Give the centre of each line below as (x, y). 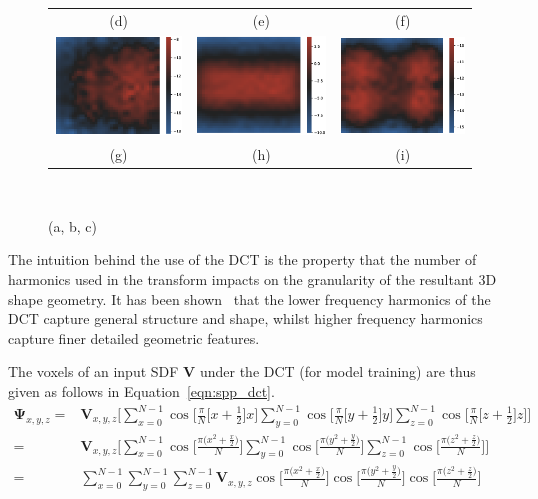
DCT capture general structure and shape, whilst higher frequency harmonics (245, 318)
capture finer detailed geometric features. (134, 337)
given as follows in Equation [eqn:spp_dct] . (141, 390)
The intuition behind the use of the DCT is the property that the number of (242, 259)
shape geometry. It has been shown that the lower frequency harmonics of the (249, 298)
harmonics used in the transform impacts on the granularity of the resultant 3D (252, 278)
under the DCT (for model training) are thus (337, 371)
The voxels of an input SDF (93, 371)
